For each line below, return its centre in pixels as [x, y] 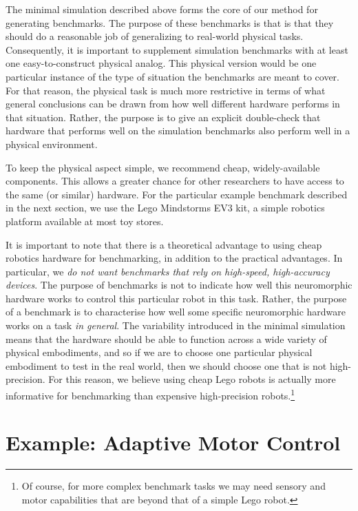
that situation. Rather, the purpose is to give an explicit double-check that [163, 117]
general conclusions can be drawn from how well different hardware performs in [173, 104]
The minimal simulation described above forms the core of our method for [162, 9]
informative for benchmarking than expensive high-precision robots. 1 [150, 394]
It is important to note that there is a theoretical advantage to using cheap [164, 244]
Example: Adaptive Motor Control [173, 442]
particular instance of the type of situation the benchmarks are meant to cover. [172, 76]
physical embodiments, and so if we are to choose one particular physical [159, 352]
